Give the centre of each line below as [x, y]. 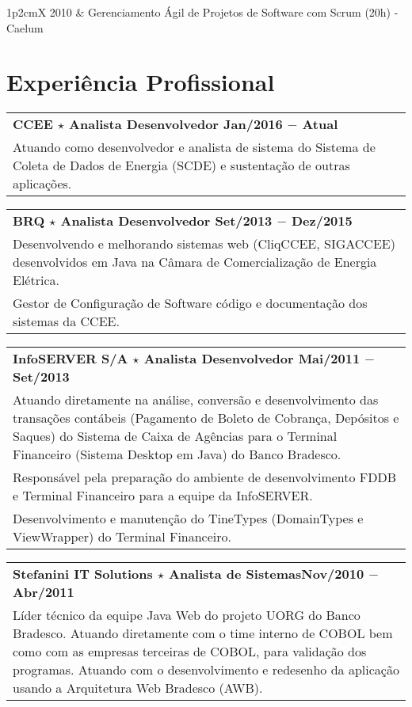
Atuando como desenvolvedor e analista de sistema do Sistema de [194, 147]
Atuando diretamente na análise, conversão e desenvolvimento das [196, 400]
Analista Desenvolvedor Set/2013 [166, 221]
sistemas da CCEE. [66, 321]
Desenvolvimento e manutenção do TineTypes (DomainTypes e [188, 519]
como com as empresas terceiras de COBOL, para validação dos [190, 652]
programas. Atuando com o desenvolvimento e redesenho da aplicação [206, 670]
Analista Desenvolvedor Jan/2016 [176, 124]
